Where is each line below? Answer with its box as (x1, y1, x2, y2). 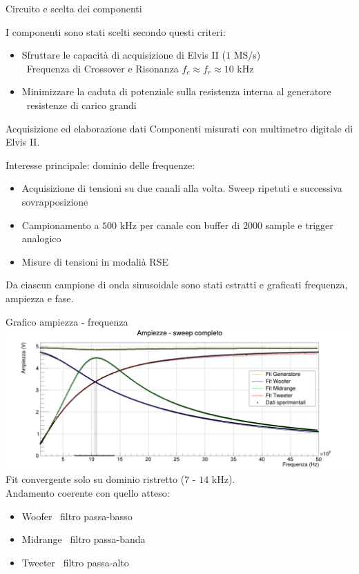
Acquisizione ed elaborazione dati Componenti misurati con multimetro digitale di (6, 121, 353, 135)
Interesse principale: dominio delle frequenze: (6, 157, 195, 172)
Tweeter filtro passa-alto (21, 555, 129, 569)
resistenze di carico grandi (26, 97, 137, 112)
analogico (21, 231, 61, 246)
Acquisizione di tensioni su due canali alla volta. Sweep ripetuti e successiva (21, 181, 342, 195)
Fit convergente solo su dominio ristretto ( (6, 472, 185, 486)
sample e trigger (265, 217, 333, 232)
